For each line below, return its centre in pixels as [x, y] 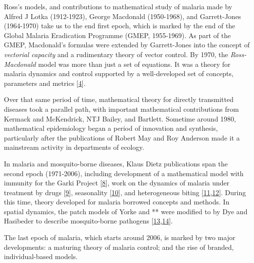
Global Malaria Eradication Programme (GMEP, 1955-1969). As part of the [117, 35]
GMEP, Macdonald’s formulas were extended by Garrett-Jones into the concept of [127, 45]
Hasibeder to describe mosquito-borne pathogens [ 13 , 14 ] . [88, 221]
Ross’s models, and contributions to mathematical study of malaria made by [118, 6]
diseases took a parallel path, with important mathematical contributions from [121, 109]
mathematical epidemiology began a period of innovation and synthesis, [111, 128]
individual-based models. [41, 256]
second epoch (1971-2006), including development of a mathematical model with [124, 173]
